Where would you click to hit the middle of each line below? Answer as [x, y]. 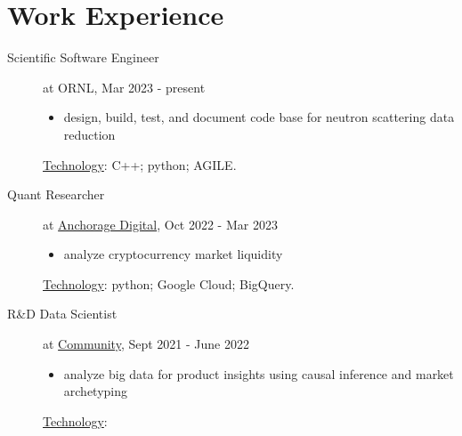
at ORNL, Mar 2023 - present [124, 87]
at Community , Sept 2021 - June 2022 [146, 344]
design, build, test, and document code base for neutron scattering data [259, 117]
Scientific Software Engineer [83, 57]
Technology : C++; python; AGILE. [140, 164]
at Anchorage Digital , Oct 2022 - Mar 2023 [160, 224]
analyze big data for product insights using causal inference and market [259, 373]
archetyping [96, 391]
